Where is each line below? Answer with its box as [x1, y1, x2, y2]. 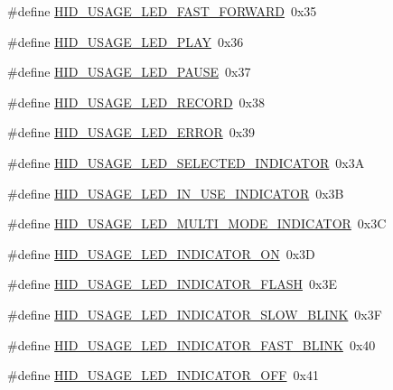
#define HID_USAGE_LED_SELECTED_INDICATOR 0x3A [7, 153, 365, 172]
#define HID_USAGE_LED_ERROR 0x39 [7, 123, 256, 142]
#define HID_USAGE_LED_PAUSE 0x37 [7, 62, 251, 81]
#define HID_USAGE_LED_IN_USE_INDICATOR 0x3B [7, 183, 344, 202]
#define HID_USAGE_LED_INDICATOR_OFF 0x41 [7, 366, 319, 385]
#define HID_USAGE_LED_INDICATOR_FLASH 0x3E [7, 274, 337, 293]
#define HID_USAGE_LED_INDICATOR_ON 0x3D [7, 244, 315, 263]
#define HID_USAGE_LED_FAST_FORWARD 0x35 [7, 2, 317, 20]
